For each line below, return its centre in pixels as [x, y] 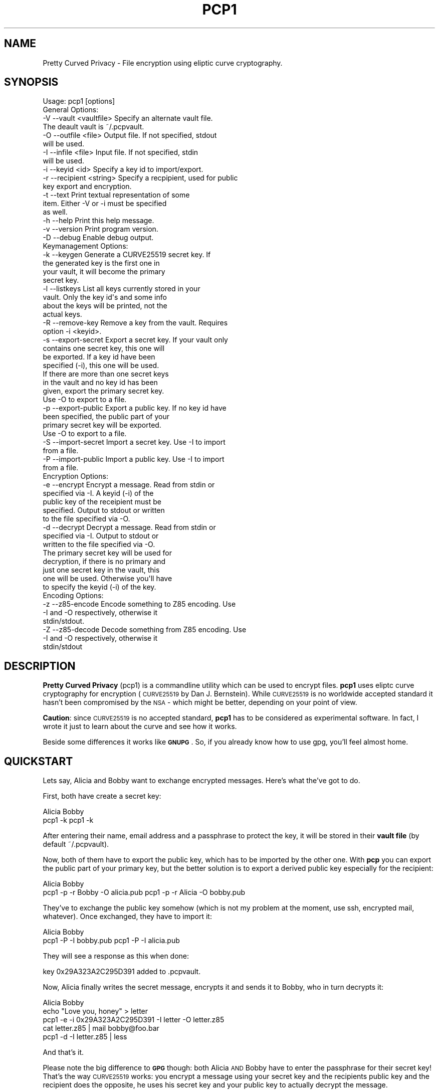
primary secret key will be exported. [102, 425]
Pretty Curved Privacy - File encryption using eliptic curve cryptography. [163, 63]
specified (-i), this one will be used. [101, 366]
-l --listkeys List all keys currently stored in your [122, 289]
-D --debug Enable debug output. [98, 238]
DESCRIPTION [40, 666]
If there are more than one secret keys [106, 374]
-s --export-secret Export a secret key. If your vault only [135, 340]
